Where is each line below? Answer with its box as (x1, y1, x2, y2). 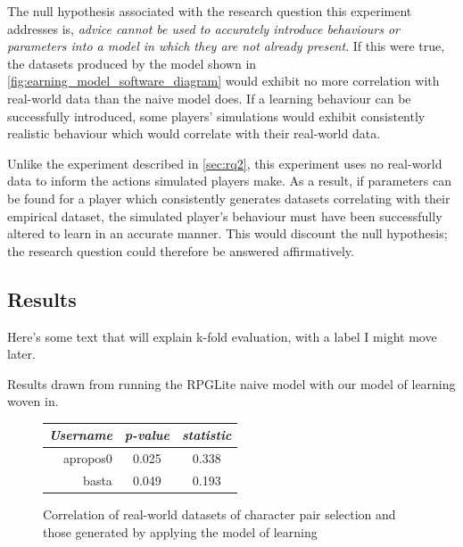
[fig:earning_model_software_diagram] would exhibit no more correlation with (7, 71, 440, 90)
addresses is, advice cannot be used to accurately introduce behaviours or (7, 19, 401, 37)
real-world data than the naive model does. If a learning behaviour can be (7, 88, 411, 107)
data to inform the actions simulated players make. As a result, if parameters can (7, 171, 452, 190)
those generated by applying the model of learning (43, 522, 318, 541)
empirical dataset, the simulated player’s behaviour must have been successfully (7, 206, 442, 225)
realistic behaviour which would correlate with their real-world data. (7, 124, 381, 143)
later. (7, 344, 36, 363)
